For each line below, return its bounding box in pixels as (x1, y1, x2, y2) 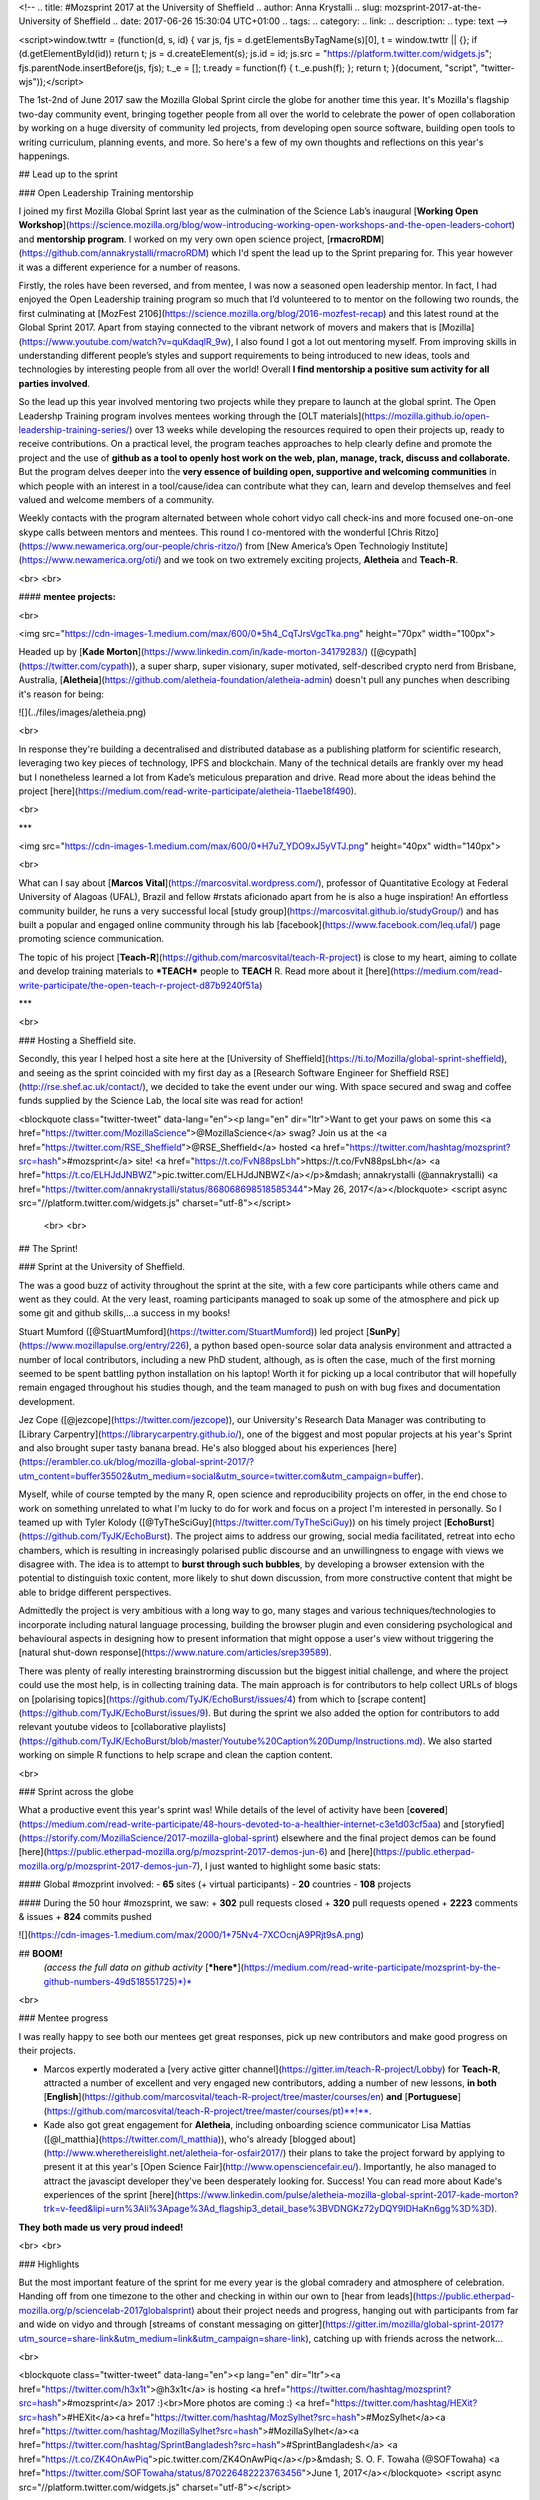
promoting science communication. (18, 933, 165, 945)
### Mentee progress (18, 2012, 109, 2024)
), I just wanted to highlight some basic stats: (196, 1860, 381, 1872)
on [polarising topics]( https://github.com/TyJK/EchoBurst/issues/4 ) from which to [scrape (18, 1693, 390, 1705)
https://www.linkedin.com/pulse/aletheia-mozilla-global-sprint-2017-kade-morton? (176, 2189, 519, 2201)
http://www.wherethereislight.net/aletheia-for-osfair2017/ (46, 2146, 284, 2159)
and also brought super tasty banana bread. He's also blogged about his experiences (18, 1441, 370, 1454)
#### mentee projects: (18, 591, 116, 603)
